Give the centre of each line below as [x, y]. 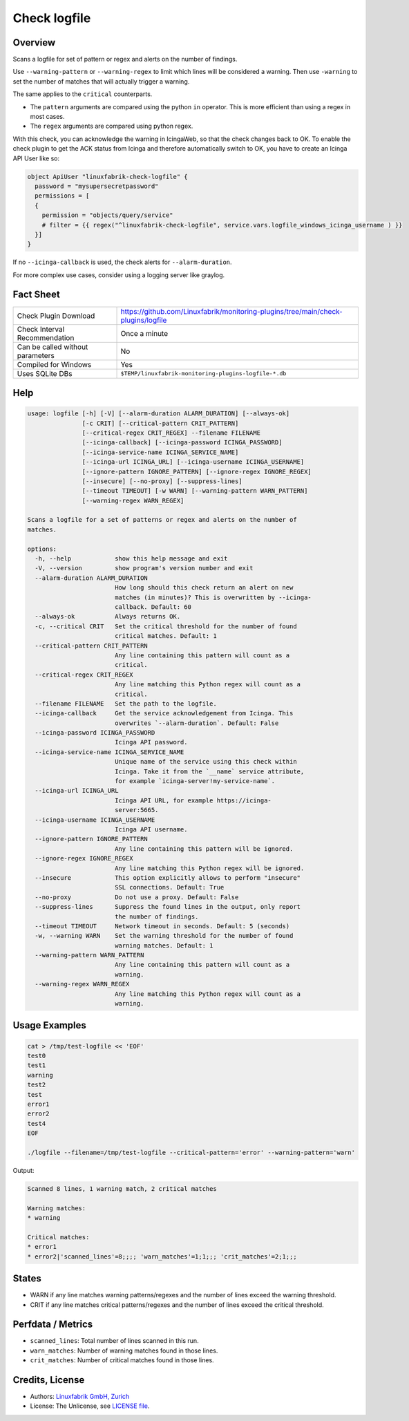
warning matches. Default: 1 [164, 945]
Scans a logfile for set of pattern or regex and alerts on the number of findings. [125, 59]
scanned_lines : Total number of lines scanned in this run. [115, 1341]
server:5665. [136, 810]
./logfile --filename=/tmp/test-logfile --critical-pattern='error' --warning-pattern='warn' [191, 1152]
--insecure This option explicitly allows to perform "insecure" [168, 877]
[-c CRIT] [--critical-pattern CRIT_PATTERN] [160, 423]
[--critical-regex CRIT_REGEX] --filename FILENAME [171, 433]
